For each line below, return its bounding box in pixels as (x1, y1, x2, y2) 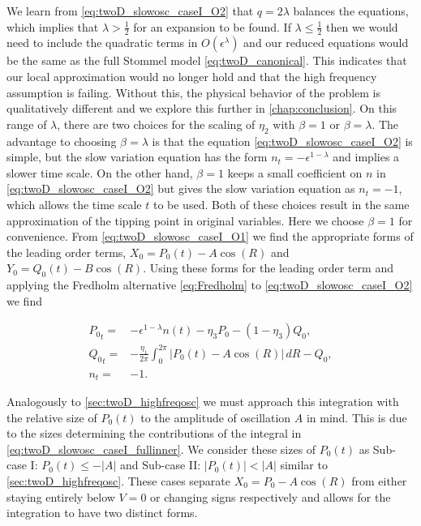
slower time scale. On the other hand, (6, 164, 193, 181)
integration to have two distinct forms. (6, 504, 198, 521)
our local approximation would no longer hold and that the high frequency (6, 68, 377, 85)
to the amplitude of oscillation (140, 408, 291, 426)
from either (351, 472, 407, 489)
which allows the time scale (6, 195, 142, 212)
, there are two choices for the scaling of (57, 115, 256, 132)
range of (6, 115, 47, 132)
